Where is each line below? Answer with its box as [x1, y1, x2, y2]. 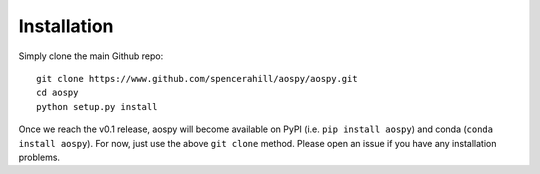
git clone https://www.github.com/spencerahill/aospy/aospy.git [36, 73, 359, 84]
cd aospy [36, 87, 79, 99]
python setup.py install [36, 101, 158, 112]
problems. [18, 151, 60, 163]
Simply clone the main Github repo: [18, 50, 164, 62]
